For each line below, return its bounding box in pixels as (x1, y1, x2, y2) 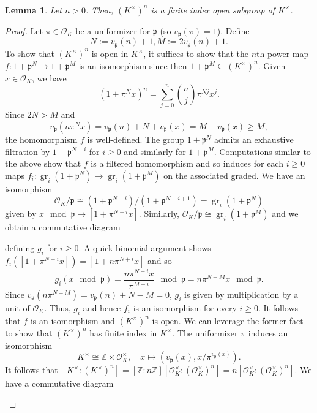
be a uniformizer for (75, 24, 151, 37)
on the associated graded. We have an (163, 169, 305, 181)
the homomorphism (5, 133, 78, 146)
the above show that (5, 157, 81, 170)
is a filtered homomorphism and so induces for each (91, 157, 283, 170)
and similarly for (124, 145, 186, 157)
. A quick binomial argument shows (78, 241, 211, 254)
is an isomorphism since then (78, 59, 187, 72)
